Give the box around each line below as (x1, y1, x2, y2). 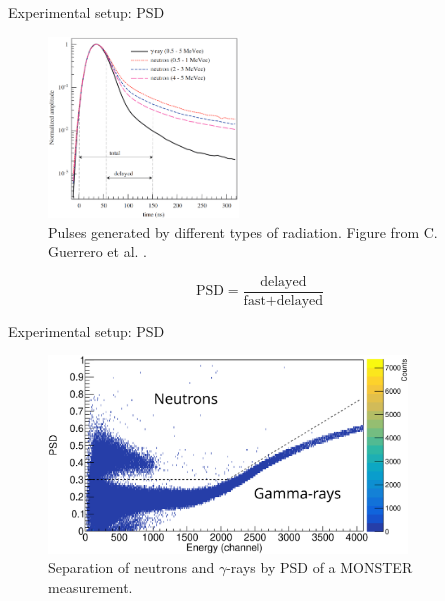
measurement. (48, 576, 133, 597)
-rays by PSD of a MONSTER (226, 557, 413, 578)
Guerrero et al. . (48, 241, 148, 262)
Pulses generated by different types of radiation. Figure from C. (48, 221, 438, 242)
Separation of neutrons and (48, 557, 215, 578)
